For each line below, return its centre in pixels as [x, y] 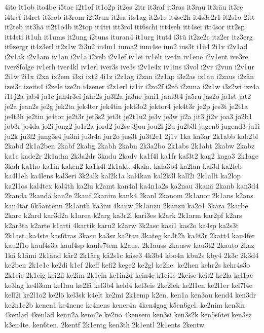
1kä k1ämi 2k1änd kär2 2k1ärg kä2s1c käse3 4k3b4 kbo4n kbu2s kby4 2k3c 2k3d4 [132, 255]
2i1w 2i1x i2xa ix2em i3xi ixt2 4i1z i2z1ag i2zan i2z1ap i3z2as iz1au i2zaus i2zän [129, 76]
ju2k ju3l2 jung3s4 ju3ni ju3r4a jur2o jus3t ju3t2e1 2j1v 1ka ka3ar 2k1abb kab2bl [131, 136]
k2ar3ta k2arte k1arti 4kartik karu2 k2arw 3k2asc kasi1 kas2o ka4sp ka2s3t [122, 225]
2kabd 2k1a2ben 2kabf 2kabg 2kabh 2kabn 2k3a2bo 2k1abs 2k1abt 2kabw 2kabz [130, 146]
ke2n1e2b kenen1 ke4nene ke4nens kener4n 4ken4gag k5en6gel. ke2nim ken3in [125, 304]
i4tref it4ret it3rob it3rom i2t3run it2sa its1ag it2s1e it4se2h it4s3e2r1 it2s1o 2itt [130, 16]
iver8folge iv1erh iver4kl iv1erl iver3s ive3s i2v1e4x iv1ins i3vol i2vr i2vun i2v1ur [129, 66]
